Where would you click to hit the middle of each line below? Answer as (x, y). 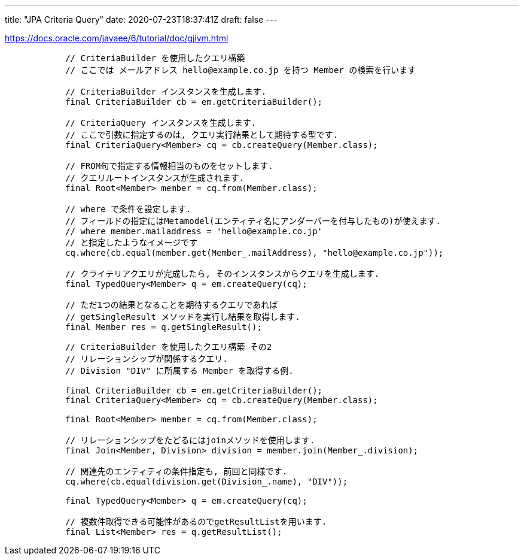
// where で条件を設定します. (128, 209)
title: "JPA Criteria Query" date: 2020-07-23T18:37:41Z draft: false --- (141, 19)
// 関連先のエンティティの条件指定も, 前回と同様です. (176, 471)
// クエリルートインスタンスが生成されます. (155, 178)
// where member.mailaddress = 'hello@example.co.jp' (194, 231)
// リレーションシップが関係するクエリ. (147, 359)
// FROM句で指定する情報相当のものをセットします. (169, 166)
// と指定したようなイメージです (132, 243)
